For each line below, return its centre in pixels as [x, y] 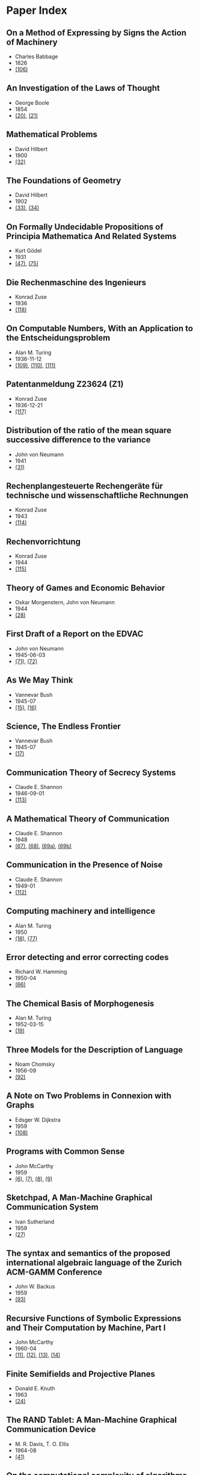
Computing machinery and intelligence [81, 911]
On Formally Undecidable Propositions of [85, 227]
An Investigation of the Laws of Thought [83, 88]
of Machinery [32, 42]
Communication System [52, 1207]
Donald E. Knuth [35, 1388]
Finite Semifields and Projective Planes [81, 1374]
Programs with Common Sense [66, 1152]
